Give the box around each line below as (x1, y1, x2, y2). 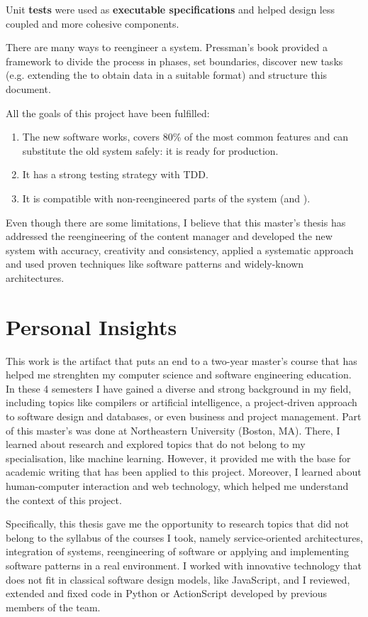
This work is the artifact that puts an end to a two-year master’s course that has (6, 353, 357, 368)
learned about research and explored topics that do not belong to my (6, 437, 306, 452)
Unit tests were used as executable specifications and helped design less (6, 2, 335, 16)
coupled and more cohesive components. (6, 16, 179, 31)
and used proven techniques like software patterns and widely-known (6, 256, 304, 271)
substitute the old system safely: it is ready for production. (22, 143, 279, 158)
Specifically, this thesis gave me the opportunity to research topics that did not (6, 516, 350, 531)
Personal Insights (6, 312, 177, 341)
